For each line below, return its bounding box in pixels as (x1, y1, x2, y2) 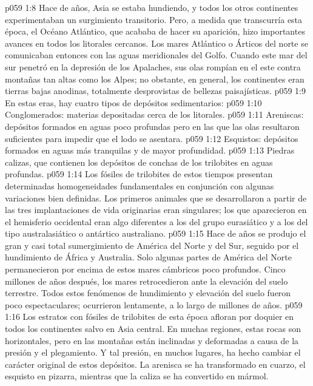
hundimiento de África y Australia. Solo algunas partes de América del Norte (5, 251, 292, 263)
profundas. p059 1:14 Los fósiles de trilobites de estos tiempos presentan (5, 168, 273, 180)
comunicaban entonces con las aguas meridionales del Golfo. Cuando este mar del (5, 49, 308, 61)
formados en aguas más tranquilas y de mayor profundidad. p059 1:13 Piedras (5, 144, 295, 157)
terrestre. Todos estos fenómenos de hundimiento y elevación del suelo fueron (5, 286, 291, 299)
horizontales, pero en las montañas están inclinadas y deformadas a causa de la (5, 334, 299, 347)
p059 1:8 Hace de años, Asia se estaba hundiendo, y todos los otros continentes (5, 1, 298, 13)
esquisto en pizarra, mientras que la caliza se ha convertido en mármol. (5, 370, 269, 382)
